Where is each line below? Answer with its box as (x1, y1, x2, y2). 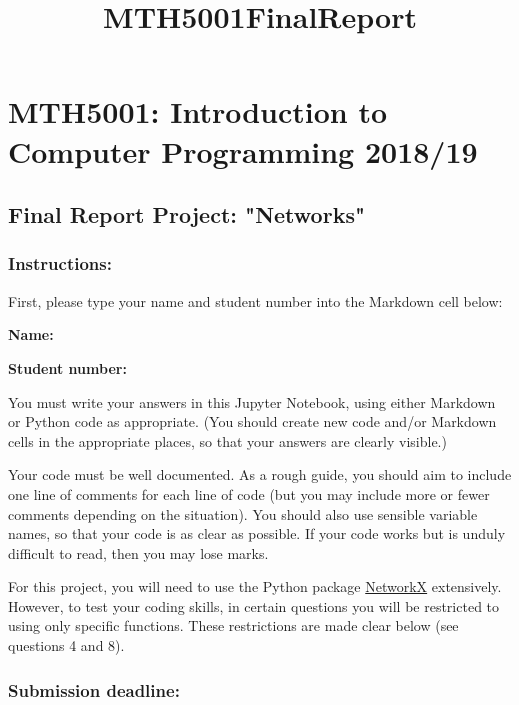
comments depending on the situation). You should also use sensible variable (8, 503, 478, 524)
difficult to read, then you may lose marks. (8, 542, 269, 563)
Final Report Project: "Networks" (8, 199, 366, 230)
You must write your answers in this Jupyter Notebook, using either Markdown (8, 391, 496, 412)
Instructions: (8, 251, 112, 276)
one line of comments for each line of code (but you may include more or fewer (8, 483, 490, 504)
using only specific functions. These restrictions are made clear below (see (8, 615, 459, 636)
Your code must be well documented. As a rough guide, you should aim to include (8, 464, 512, 485)
